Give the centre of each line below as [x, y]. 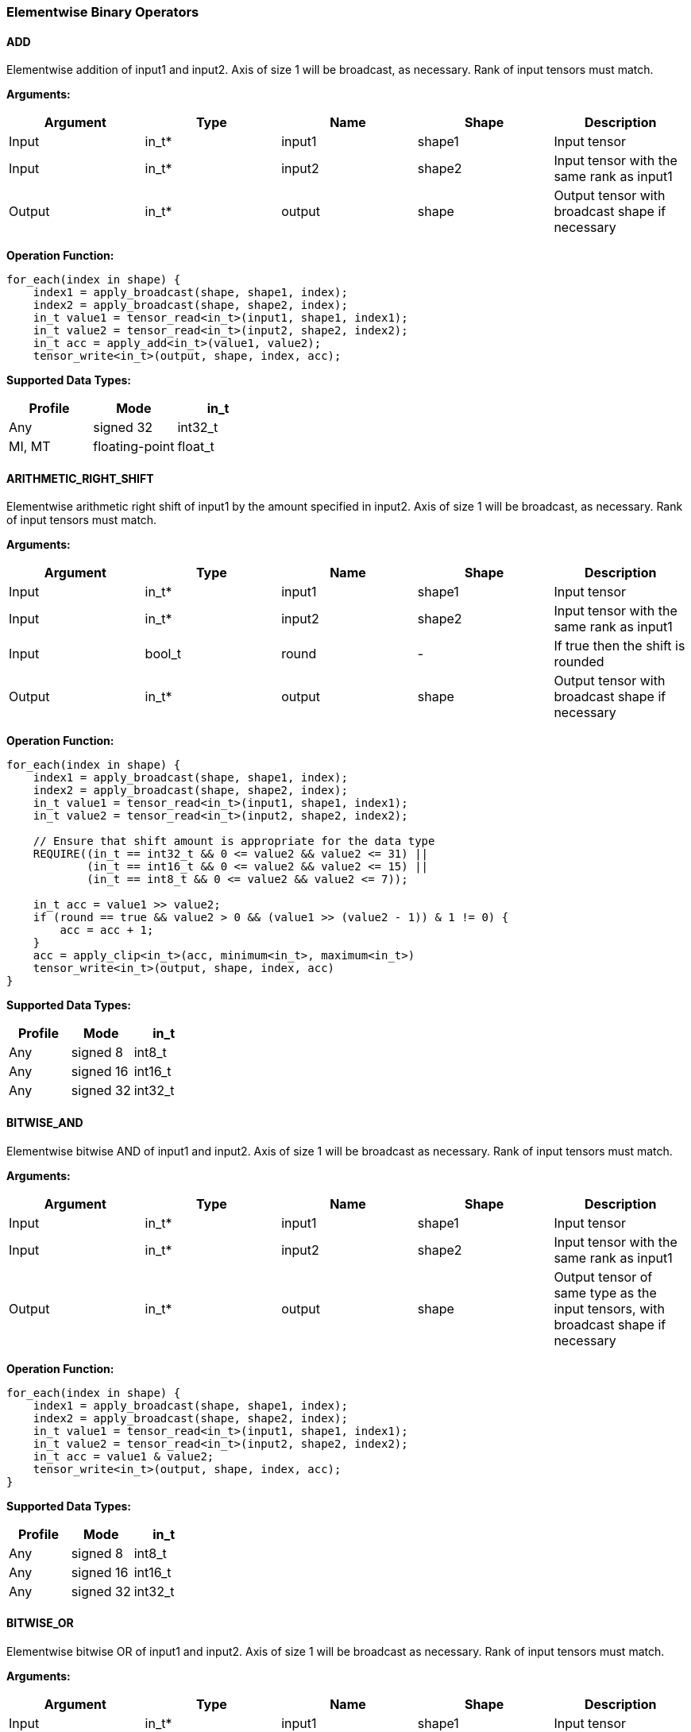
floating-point [134, 447]
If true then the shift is [620, 646]
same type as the [605, 1292]
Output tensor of [603, 1277]
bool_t [163, 654]
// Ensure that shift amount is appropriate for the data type [234, 841]
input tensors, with [609, 1308]
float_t [196, 447]
